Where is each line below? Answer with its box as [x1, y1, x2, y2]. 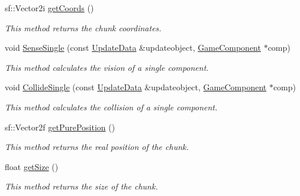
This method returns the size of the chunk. [5, 180, 158, 192]
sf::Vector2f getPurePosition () [5, 120, 115, 133]
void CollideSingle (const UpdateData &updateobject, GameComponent [5, 81, 267, 93]
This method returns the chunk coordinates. [5, 21, 162, 34]
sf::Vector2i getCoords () [5, 2, 94, 14]
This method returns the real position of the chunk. [5, 141, 189, 153]
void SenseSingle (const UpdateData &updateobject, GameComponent [5, 41, 261, 54]
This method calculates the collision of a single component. [5, 100, 218, 113]
